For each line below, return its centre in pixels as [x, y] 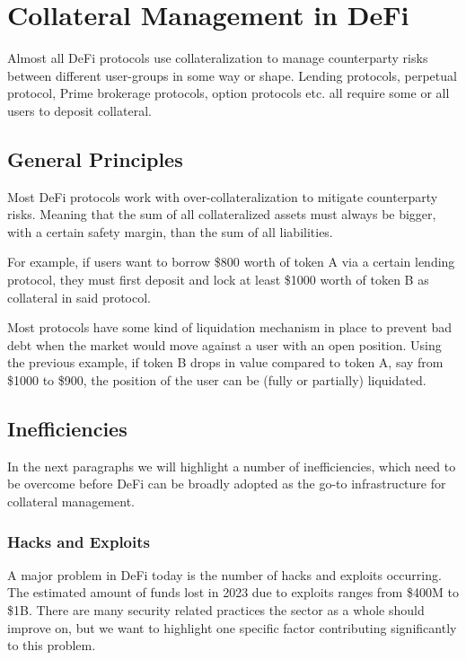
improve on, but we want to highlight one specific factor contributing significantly [232, 627]
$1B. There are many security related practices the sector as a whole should [216, 610]
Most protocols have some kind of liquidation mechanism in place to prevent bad [230, 327]
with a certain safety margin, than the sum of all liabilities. [170, 231]
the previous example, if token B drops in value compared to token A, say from [225, 362]
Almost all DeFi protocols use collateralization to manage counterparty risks [218, 58]
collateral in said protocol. [79, 297]
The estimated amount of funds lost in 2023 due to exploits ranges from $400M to [233, 592]
